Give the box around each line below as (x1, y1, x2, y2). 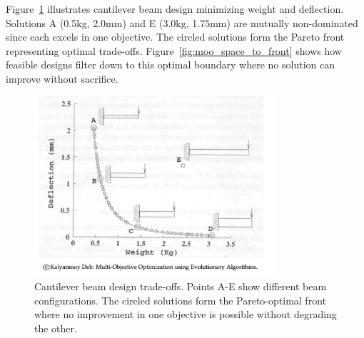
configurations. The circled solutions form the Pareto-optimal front (34, 292, 326, 307)
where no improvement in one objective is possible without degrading (34, 307, 337, 322)
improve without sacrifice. (6, 71, 118, 86)
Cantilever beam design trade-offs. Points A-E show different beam (34, 278, 327, 293)
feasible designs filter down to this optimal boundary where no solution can (6, 57, 335, 72)
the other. (34, 320, 77, 335)
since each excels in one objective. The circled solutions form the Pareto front (6, 29, 345, 44)
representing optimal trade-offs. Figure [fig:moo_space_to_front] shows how (6, 43, 342, 58)
